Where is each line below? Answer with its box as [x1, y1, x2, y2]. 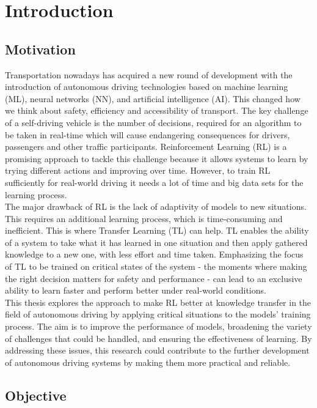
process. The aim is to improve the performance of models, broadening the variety [5, 320, 312, 333]
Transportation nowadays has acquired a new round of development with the [5, 68, 293, 81]
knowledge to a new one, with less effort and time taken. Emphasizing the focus [5, 248, 304, 261]
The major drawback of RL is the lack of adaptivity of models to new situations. [5, 200, 307, 213]
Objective [5, 385, 67, 404]
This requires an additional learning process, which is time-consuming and [5, 212, 283, 224]
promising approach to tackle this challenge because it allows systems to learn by [5, 152, 308, 165]
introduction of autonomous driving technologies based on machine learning [5, 80, 288, 93]
